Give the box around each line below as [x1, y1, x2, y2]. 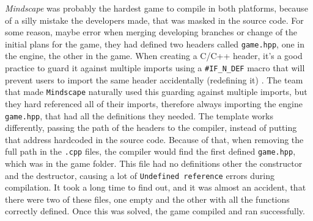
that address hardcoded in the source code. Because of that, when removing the [5, 133, 304, 146]
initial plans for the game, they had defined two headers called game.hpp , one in [5, 37, 304, 50]
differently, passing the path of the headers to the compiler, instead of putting [5, 121, 297, 134]
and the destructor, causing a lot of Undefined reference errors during [5, 169, 275, 181]
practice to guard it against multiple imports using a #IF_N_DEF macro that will [5, 61, 305, 74]
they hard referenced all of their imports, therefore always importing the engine [5, 97, 303, 110]
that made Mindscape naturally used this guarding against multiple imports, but [5, 85, 307, 98]
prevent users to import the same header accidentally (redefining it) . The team [5, 73, 303, 86]
